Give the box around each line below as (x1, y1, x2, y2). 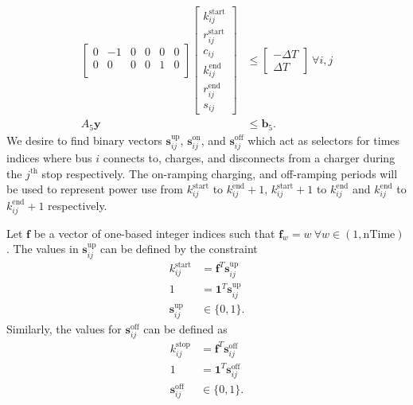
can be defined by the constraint (100, 240, 258, 257)
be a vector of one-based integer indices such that (33, 224, 275, 241)
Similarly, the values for (6, 320, 122, 337)
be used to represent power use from (6, 181, 184, 197)
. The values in (6, 240, 79, 257)
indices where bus (6, 149, 92, 166)
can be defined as (143, 320, 228, 337)
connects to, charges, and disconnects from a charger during (103, 149, 395, 166)
